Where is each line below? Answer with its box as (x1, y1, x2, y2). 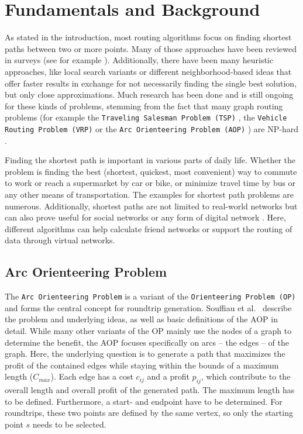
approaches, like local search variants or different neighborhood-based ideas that (5, 65, 292, 77)
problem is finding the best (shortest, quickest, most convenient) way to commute (5, 165, 297, 177)
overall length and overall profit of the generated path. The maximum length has (5, 384, 295, 396)
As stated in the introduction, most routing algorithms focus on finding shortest (5, 31, 292, 43)
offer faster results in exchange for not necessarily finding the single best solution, (5, 77, 297, 89)
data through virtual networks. (5, 234, 115, 246)
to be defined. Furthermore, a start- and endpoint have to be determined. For (5, 395, 283, 407)
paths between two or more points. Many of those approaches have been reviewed (5, 42, 297, 54)
